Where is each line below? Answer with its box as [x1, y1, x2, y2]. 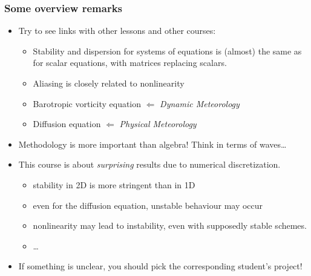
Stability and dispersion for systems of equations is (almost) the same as [33, 44, 302, 57]
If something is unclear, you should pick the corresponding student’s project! [18, 260, 303, 272]
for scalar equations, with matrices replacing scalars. [33, 56, 227, 69]
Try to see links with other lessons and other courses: [18, 24, 216, 37]
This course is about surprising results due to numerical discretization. [18, 158, 281, 171]
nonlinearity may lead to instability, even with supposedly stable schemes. [33, 219, 307, 232]
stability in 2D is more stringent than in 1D [33, 178, 195, 191]
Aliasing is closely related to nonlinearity [33, 77, 185, 89]
